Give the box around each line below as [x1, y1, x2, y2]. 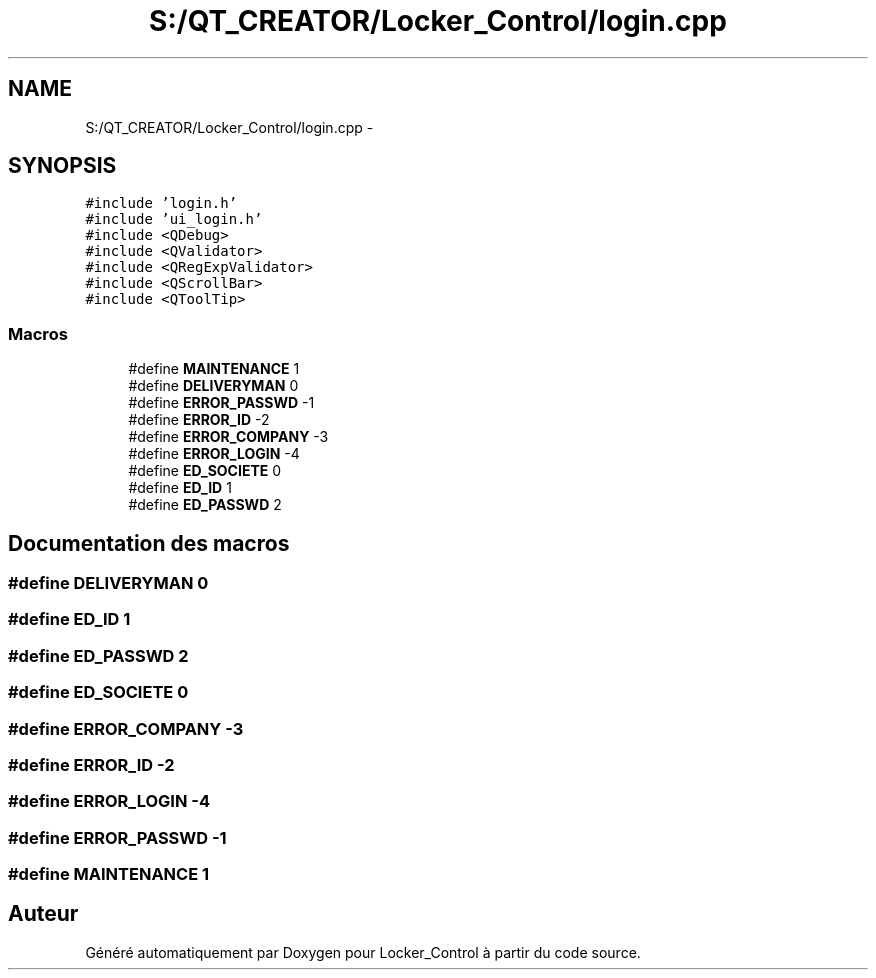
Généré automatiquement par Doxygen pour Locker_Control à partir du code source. [85, 943, 641, 961]
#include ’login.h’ [85, 195, 238, 212]
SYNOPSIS [8, 153, 117, 179]
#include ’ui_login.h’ [85, 211, 263, 228]
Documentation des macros [8, 530, 290, 556]
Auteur [8, 901, 79, 927]
